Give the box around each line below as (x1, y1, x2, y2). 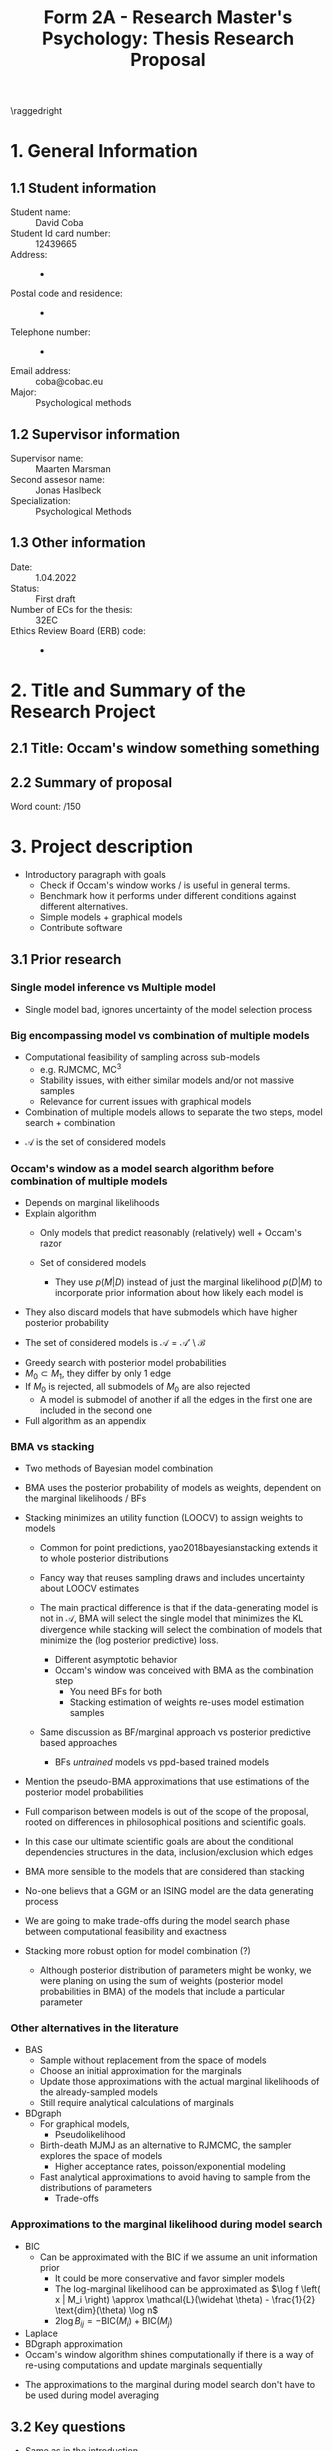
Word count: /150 (10, 801, 82, 813)
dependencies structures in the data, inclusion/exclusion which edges (24, 1846, 314, 1858)
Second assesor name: (10, 474, 105, 485)
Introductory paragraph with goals (24, 869, 167, 881)
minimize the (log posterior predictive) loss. (39, 1634, 219, 1646)
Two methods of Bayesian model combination (24, 1462, 214, 1474)
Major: (10, 386, 37, 398)
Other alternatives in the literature (10, 2021, 179, 2035)
